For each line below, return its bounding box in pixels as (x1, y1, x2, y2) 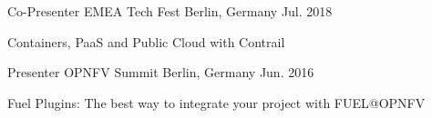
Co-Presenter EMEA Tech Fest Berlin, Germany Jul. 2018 (7, 2, 333, 20)
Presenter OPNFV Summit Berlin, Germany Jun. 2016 (7, 63, 314, 82)
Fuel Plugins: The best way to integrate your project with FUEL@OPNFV (7, 93, 426, 112)
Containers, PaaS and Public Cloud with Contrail (7, 32, 285, 51)
